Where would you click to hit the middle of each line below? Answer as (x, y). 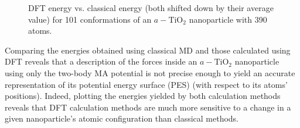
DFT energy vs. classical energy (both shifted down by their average (151, 8)
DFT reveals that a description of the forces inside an (101, 61)
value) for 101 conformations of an (90, 19)
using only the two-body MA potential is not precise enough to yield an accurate (150, 72)
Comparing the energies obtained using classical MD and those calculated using (148, 50)
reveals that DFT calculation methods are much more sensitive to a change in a (148, 107)
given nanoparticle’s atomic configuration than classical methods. (122, 118)
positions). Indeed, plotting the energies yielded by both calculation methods (143, 96)
